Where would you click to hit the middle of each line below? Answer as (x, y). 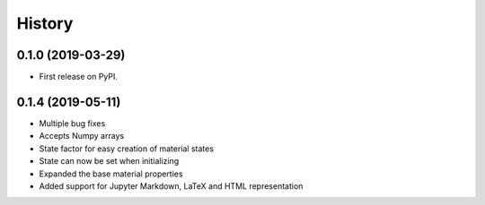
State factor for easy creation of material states (127, 149)
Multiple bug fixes (72, 123)
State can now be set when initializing (109, 161)
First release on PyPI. (79, 77)
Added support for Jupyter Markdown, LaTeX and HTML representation (171, 186)
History (45, 23)
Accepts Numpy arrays (82, 136)
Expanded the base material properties (111, 174)
